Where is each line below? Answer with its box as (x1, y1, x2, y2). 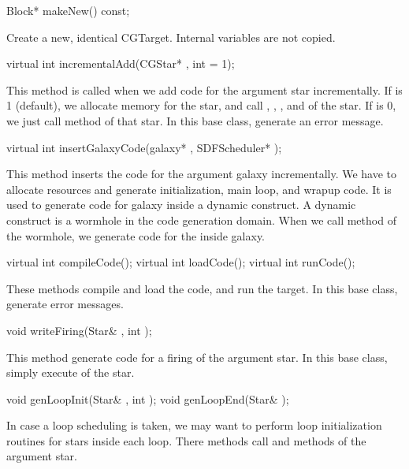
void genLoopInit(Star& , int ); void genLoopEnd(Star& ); (6, 390, 289, 407)
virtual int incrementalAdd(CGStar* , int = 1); (6, 55, 235, 72)
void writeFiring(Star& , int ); (6, 322, 152, 338)
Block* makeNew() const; (6, 2, 130, 18)
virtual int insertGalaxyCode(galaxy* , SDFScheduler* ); (6, 139, 282, 155)
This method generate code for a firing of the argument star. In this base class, (6, 348, 388, 365)
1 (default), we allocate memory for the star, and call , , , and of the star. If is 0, (6, 97, 396, 114)
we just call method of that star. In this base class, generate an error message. (6, 112, 384, 128)
